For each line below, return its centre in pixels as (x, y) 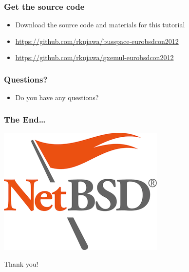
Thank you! (21, 263)
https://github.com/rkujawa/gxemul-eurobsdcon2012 (94, 57)
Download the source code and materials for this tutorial (100, 25)
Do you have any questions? (57, 97)
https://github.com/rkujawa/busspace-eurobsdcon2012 (97, 41)
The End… (25, 119)
